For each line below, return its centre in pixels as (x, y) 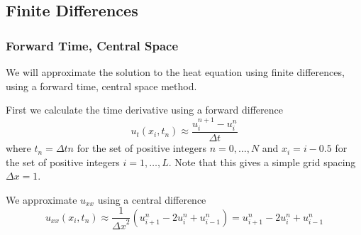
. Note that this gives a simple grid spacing (262, 162)
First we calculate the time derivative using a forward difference (144, 110)
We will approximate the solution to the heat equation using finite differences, (175, 72)
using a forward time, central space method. (101, 86)
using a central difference (152, 199)
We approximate (41, 199)
